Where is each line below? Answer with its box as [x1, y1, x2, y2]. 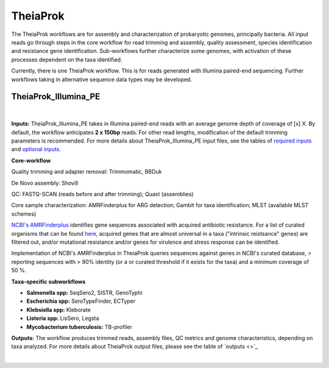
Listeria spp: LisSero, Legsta [26, 314, 99, 322]
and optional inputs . [11, 146, 61, 153]
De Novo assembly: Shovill [11, 179, 79, 186]
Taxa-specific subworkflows [11, 278, 86, 285]
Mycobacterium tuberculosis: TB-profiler [26, 323, 133, 330]
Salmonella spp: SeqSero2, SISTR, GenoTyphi [26, 289, 143, 296]
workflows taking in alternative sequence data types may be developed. [11, 76, 192, 83]
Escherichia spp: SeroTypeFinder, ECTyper [26, 297, 136, 305]
